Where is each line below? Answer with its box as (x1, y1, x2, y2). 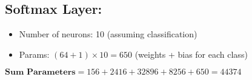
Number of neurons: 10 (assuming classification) (19, 28, 197, 40)
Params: (19, 48, 50, 60)
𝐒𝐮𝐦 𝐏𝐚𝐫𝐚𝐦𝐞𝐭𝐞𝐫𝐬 (5, 68, 76, 77)
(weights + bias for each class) (134, 48, 248, 60)
